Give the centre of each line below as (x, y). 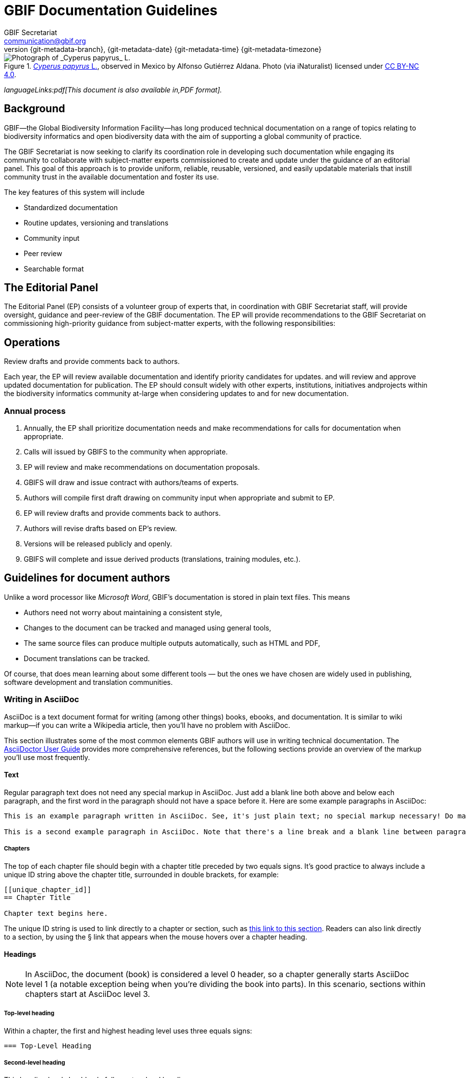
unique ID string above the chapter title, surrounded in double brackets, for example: (141, 874)
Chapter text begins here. (56, 913)
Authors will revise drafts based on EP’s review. (100, 529)
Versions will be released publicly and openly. (98, 544)
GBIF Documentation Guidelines (111, 10)
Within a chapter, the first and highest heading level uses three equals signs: (128, 1031)
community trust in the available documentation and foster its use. (112, 177)
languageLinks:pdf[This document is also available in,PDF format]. (113, 90)
